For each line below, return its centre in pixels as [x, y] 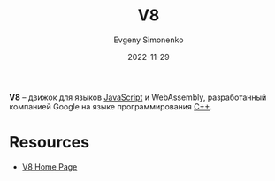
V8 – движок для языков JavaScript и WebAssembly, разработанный [138, 97]
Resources [50, 143]
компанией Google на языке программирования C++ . [111, 106]
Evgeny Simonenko [149, 40]
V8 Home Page [50, 166]
